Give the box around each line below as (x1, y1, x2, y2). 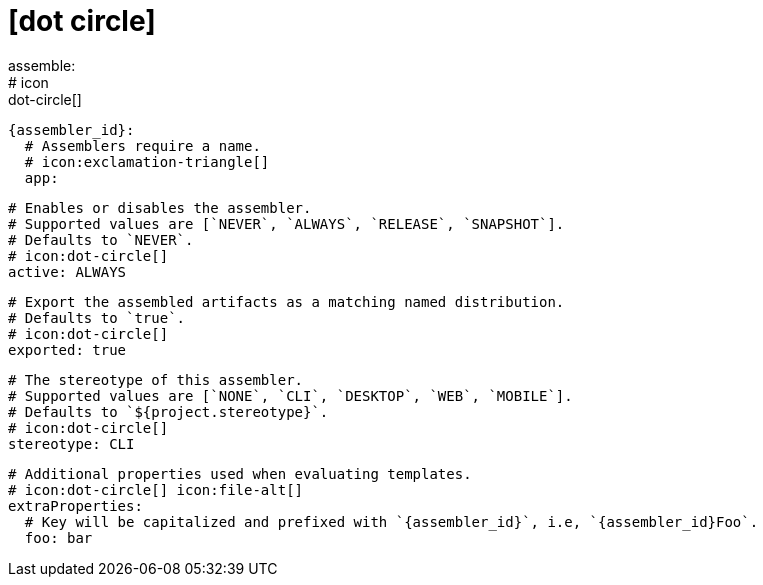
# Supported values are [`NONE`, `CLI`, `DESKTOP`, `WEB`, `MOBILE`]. (8, 387, 573, 404)
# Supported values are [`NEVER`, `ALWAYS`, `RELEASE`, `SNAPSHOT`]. (8, 215, 565, 232)
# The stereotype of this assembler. (8, 371, 304, 388)
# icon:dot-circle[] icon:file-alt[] (8, 481, 304, 498)
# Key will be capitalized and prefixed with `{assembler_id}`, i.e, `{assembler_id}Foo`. (24, 513, 759, 530)
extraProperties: (8, 497, 143, 514)
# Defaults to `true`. (8, 309, 186, 326)
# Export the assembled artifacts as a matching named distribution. (8, 293, 565, 310)
